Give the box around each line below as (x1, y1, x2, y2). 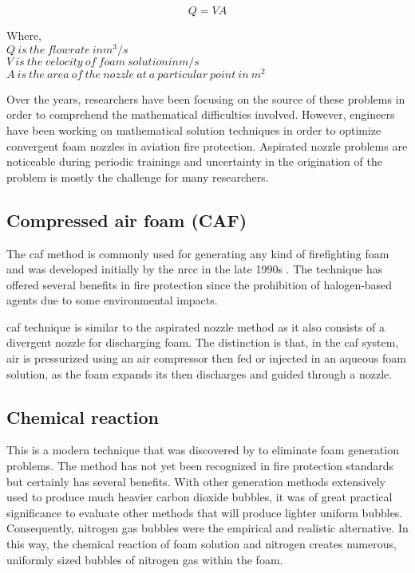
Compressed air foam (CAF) (6, 207, 247, 232)
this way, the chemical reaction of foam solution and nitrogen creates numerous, (6, 536, 397, 552)
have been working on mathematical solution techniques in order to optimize (6, 121, 381, 138)
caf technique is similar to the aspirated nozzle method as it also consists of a (6, 318, 385, 335)
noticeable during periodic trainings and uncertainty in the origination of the (6, 153, 382, 170)
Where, (6, 27, 41, 43)
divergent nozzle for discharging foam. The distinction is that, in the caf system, (6, 334, 399, 351)
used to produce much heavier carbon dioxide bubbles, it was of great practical (6, 489, 393, 505)
